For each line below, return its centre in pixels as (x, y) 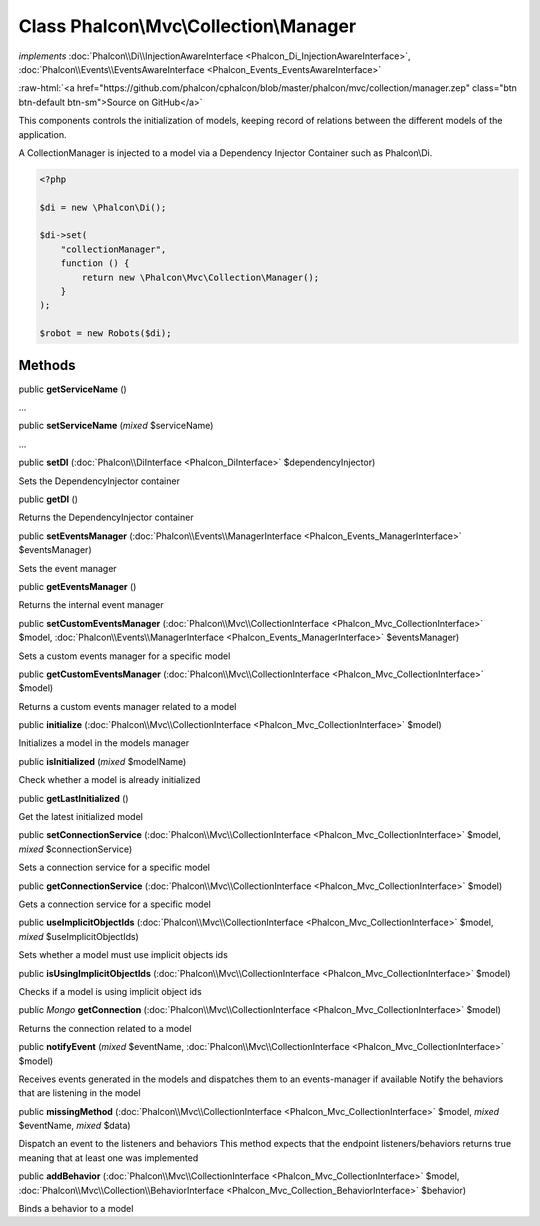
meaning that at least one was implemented (108, 1157)
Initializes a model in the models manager (104, 743)
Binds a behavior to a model (76, 1209)
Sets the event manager (67, 568)
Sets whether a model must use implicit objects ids (123, 955)
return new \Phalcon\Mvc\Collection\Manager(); (200, 277)
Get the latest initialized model (81, 817)
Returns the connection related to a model (105, 1028)
